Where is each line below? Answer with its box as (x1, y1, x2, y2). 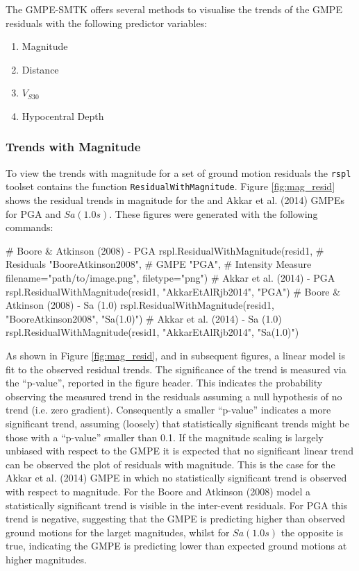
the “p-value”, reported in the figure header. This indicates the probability (6, 375, 323, 390)
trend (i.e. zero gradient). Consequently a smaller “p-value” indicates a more (6, 402, 331, 417)
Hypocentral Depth (22, 108, 104, 123)
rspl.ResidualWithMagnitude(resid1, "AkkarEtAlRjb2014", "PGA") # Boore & (6, 284, 341, 298)
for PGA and (6, 206, 61, 221)
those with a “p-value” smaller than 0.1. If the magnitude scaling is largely (6, 429, 324, 444)
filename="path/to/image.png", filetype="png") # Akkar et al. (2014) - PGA (6, 271, 335, 285)
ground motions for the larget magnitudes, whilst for (6, 525, 230, 539)
